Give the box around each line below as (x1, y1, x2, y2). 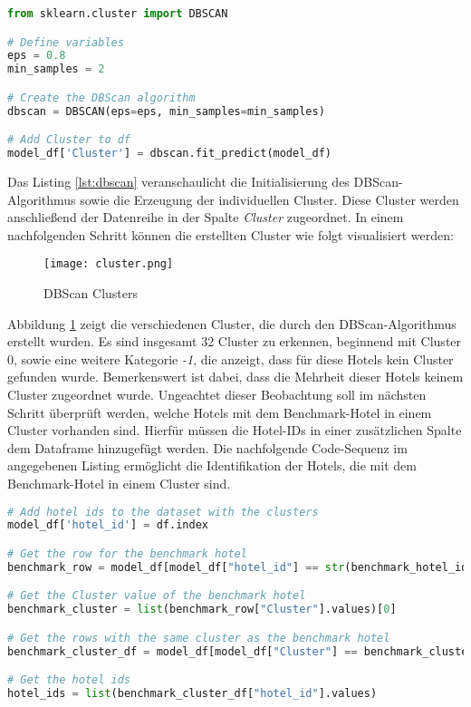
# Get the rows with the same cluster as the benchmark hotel (7, 631, 390, 644)
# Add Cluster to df (7, 133, 131, 147)
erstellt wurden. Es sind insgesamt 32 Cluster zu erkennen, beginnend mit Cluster (7, 332, 462, 351)
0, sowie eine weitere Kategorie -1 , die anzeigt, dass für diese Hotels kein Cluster (7, 349, 454, 368)
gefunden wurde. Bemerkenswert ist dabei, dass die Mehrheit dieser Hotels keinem (7, 367, 464, 386)
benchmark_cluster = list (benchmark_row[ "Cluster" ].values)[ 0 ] (7, 603, 397, 616)
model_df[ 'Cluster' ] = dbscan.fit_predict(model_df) (7, 147, 332, 160)
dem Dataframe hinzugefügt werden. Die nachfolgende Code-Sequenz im (7, 438, 408, 457)
